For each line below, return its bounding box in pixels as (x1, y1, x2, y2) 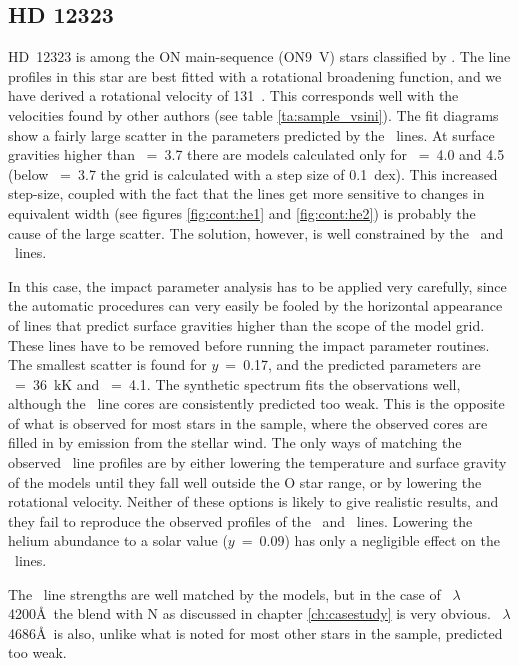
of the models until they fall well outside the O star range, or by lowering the (8, 471, 482, 492)
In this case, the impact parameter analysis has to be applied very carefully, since (8, 275, 507, 296)
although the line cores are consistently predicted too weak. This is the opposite (8, 393, 505, 414)
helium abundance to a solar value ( (8, 530, 228, 551)
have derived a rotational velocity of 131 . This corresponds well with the (8, 85, 459, 106)
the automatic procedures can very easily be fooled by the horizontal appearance (8, 295, 503, 316)
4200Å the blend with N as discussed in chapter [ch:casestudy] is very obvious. (8, 603, 491, 624)
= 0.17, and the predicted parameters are (225, 354, 481, 375)
